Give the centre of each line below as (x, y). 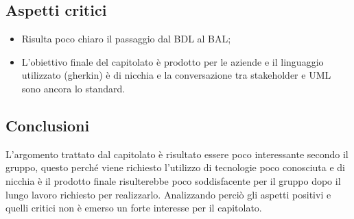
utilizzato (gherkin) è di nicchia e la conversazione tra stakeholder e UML (176, 75)
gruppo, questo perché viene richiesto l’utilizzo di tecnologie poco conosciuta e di (176, 167)
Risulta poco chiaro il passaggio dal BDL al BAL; (126, 39)
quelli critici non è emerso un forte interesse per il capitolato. (134, 208)
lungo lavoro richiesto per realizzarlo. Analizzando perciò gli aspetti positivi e (168, 194)
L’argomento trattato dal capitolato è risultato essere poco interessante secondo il (177, 154)
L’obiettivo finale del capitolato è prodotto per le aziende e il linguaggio (173, 61)
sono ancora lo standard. (73, 88)
